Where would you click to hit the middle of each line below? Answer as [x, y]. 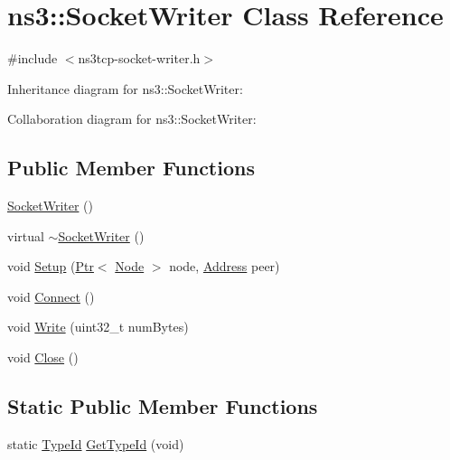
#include [33, 58]
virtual [26, 235]
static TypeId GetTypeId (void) [96, 443]
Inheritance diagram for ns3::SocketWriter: [125, 88]
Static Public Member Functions [163, 406]
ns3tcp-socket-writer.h [139, 58]
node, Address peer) [225, 266]
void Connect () [51, 296]
